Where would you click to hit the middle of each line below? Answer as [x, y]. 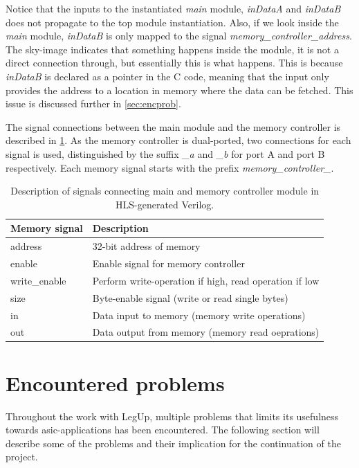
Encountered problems [115, 382]
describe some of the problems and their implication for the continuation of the [173, 443]
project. [22, 457]
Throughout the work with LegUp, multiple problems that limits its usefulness [172, 416]
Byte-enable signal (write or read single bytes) [190, 297]
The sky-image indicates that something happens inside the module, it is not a [172, 49]
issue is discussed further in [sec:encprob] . [93, 103]
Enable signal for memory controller [168, 263]
